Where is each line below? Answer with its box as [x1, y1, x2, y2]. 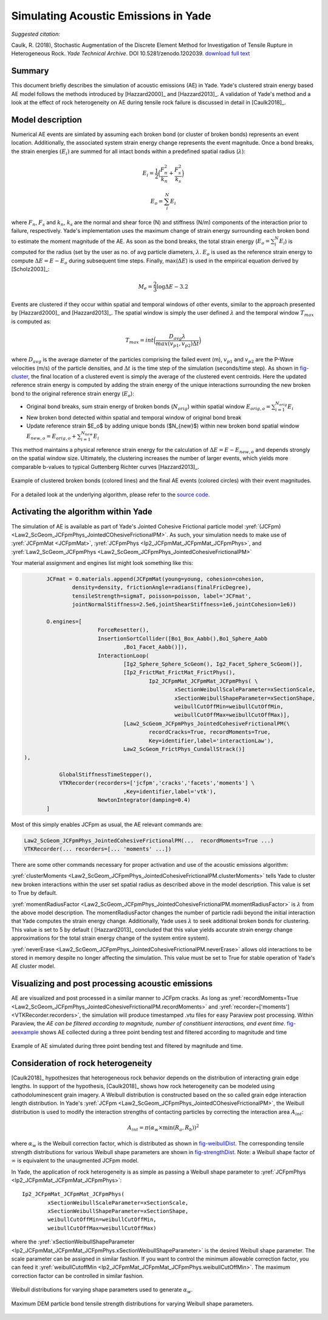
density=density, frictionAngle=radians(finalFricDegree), [72, 584, 252, 591]
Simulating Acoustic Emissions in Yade [11, 9, 212, 22]
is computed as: [11, 318, 52, 325]
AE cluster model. [11, 963, 56, 970]
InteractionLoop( [97, 652, 149, 659]
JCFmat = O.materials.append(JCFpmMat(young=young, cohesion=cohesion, [46, 576, 264, 583]
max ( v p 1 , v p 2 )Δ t [155, 340, 200, 349]
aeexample [11, 1028, 39, 1036]
